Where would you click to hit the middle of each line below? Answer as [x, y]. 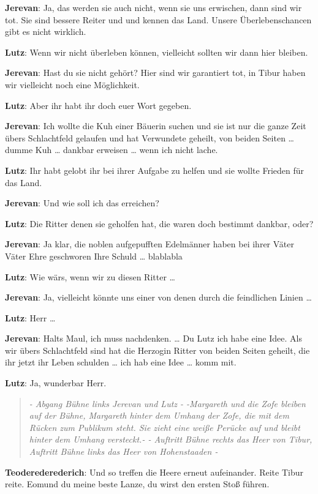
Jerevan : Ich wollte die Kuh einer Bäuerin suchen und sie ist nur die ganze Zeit [156, 126]
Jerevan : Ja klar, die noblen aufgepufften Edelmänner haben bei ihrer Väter [150, 244]
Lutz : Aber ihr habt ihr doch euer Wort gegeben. [98, 105]
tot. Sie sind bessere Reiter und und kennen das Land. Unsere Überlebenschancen [158, 19]
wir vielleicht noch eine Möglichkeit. [72, 84]
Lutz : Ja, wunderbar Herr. [56, 383]
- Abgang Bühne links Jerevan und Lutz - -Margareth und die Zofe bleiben [167, 403]
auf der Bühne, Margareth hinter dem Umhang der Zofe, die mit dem [159, 415]
